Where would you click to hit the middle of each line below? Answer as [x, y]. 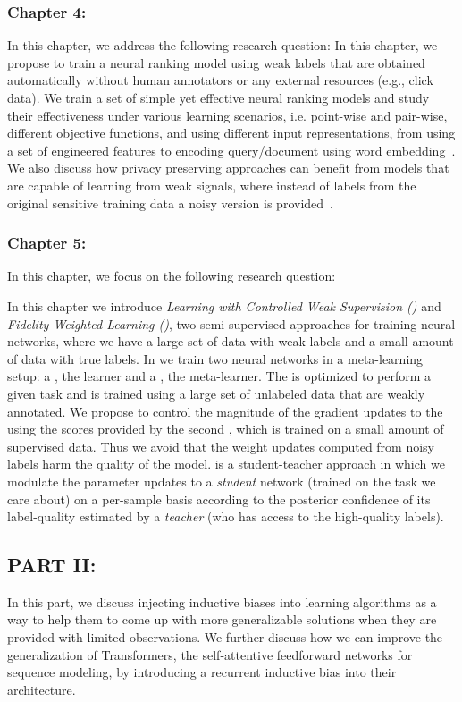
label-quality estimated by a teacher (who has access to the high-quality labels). [226, 516]
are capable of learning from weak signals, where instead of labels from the [212, 185]
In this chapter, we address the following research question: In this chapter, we [223, 45]
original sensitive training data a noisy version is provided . [170, 203]
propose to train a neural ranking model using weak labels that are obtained [216, 62]
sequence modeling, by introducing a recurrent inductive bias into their [202, 672]
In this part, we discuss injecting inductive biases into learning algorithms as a [222, 601]
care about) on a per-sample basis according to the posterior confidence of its [219, 499]
